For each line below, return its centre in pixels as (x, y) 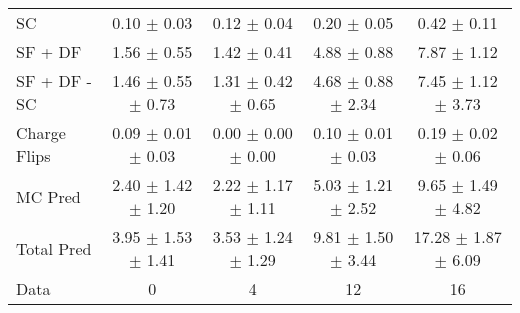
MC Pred (48, 196)
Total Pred (54, 248)
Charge (41, 132)
